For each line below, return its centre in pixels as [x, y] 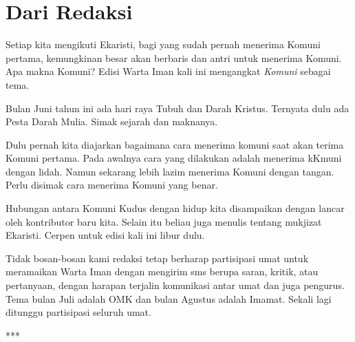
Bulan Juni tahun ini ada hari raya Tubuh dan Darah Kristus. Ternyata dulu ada [177, 108]
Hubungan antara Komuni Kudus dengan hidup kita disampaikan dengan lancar [175, 208]
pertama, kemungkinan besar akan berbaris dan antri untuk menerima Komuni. [174, 57]
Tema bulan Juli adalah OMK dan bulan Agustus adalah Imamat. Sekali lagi [169, 298]
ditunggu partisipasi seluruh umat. [78, 312]
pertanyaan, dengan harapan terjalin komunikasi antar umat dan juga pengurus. [175, 285]
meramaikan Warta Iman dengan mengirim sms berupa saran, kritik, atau [162, 271]
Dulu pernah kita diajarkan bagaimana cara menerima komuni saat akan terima [175, 144]
